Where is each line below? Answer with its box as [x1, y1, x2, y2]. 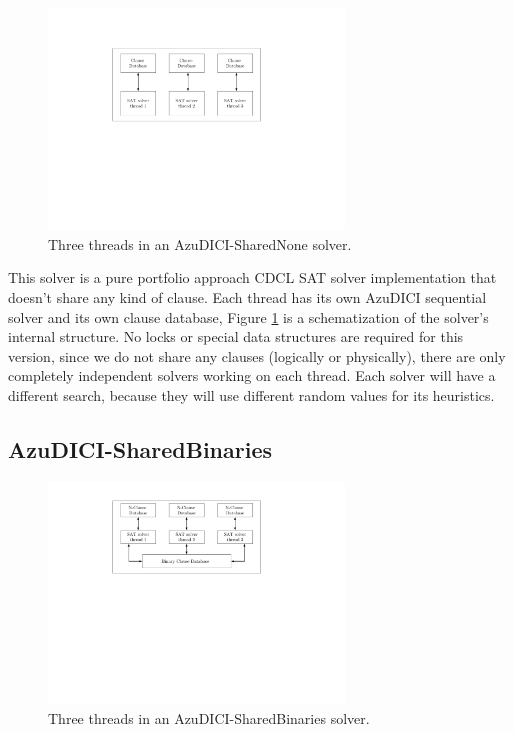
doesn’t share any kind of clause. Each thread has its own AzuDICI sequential [8, 287, 487, 308]
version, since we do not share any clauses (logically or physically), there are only [8, 345, 506, 366]
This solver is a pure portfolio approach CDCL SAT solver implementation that [8, 267, 497, 288]
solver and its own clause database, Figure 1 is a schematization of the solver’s [8, 306, 489, 327]
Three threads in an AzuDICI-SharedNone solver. [48, 233, 352, 254]
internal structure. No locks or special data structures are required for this [8, 326, 464, 347]
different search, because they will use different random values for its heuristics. [8, 385, 495, 406]
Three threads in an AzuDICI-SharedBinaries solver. [48, 707, 370, 728]
